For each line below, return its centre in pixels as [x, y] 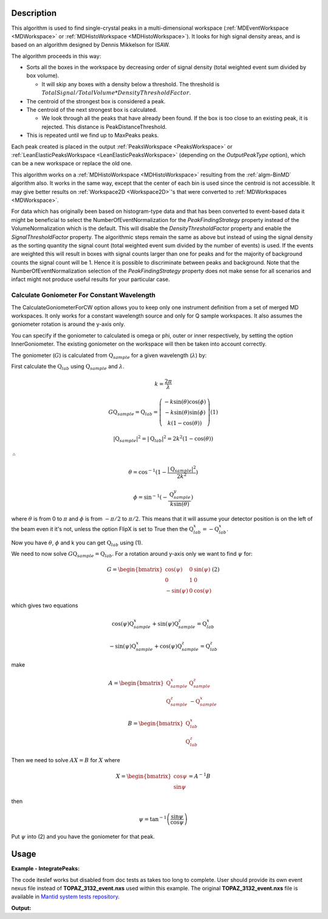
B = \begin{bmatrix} [155, 723]
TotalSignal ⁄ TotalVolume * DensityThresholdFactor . [116, 93]
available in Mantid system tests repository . [65, 896]
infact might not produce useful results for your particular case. [91, 279]
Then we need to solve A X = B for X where [66, 760]
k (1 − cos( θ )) [185, 423]
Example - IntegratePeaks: [46, 869]
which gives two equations [45, 606]
